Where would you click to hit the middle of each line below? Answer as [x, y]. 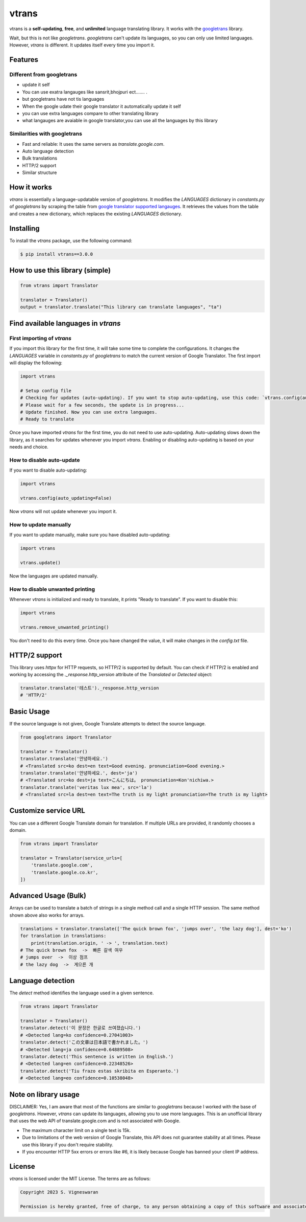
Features [24, 60]
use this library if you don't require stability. [68, 1145]
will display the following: [36, 363]
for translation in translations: [63, 936]
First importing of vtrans [40, 338]
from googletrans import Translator [66, 737]
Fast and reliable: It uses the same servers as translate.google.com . [93, 144]
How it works [31, 187]
